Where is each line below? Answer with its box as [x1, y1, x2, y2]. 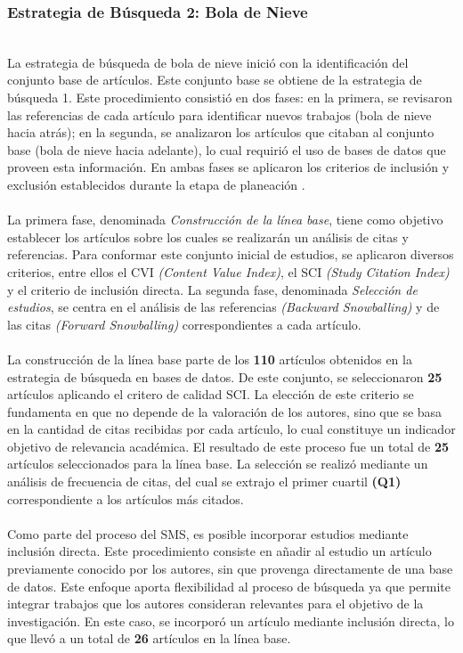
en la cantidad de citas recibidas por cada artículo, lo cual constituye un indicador [7, 420, 456, 438]
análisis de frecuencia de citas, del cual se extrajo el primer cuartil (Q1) [7, 472, 402, 491]
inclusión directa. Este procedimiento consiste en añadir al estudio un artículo [7, 542, 432, 560]
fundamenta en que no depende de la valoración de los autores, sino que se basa [7, 402, 443, 420]
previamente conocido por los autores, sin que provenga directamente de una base [7, 559, 453, 578]
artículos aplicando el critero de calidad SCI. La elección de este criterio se [7, 385, 414, 404]
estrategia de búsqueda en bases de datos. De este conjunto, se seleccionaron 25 [7, 367, 443, 386]
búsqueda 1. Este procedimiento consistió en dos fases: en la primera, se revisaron [7, 88, 452, 106]
